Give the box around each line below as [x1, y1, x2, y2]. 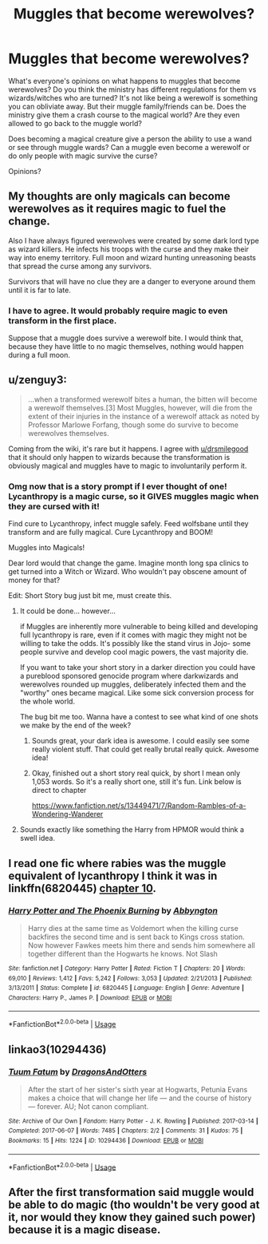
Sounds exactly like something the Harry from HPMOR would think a [19, 825, 245, 834]
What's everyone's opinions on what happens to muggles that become [8, 76, 241, 85]
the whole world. [19, 696, 76, 707]
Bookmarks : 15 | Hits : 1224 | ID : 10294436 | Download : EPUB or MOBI [8, 1137, 204, 1145]
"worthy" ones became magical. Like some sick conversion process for [19, 688, 254, 698]
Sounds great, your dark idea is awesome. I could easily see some [31, 736, 250, 746]
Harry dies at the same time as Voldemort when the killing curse [27, 923, 239, 933]
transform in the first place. [8, 315, 117, 326]
